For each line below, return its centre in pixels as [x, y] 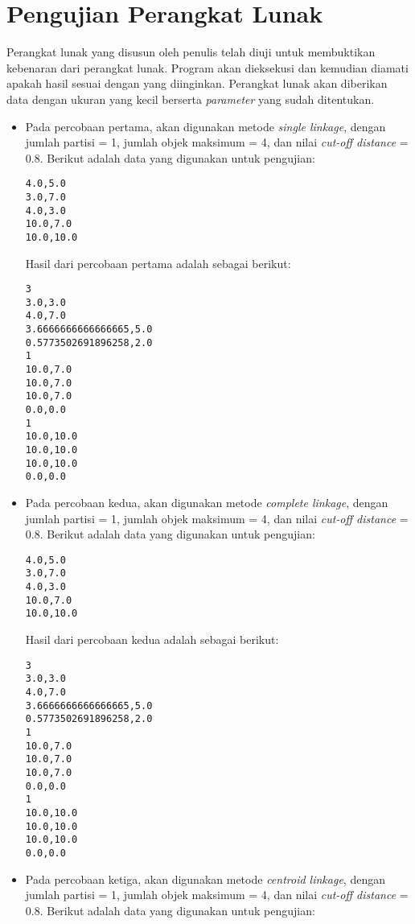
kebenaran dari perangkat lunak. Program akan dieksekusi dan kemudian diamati [207, 67]
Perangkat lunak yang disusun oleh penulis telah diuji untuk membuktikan [191, 52]
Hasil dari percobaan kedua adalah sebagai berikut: [152, 639]
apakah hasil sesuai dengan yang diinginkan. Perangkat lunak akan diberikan [197, 83]
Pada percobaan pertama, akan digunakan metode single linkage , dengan [205, 126]
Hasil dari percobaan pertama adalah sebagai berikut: [158, 263]
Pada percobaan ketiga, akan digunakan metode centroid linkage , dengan [205, 879]
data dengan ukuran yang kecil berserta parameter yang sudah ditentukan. [191, 99]
